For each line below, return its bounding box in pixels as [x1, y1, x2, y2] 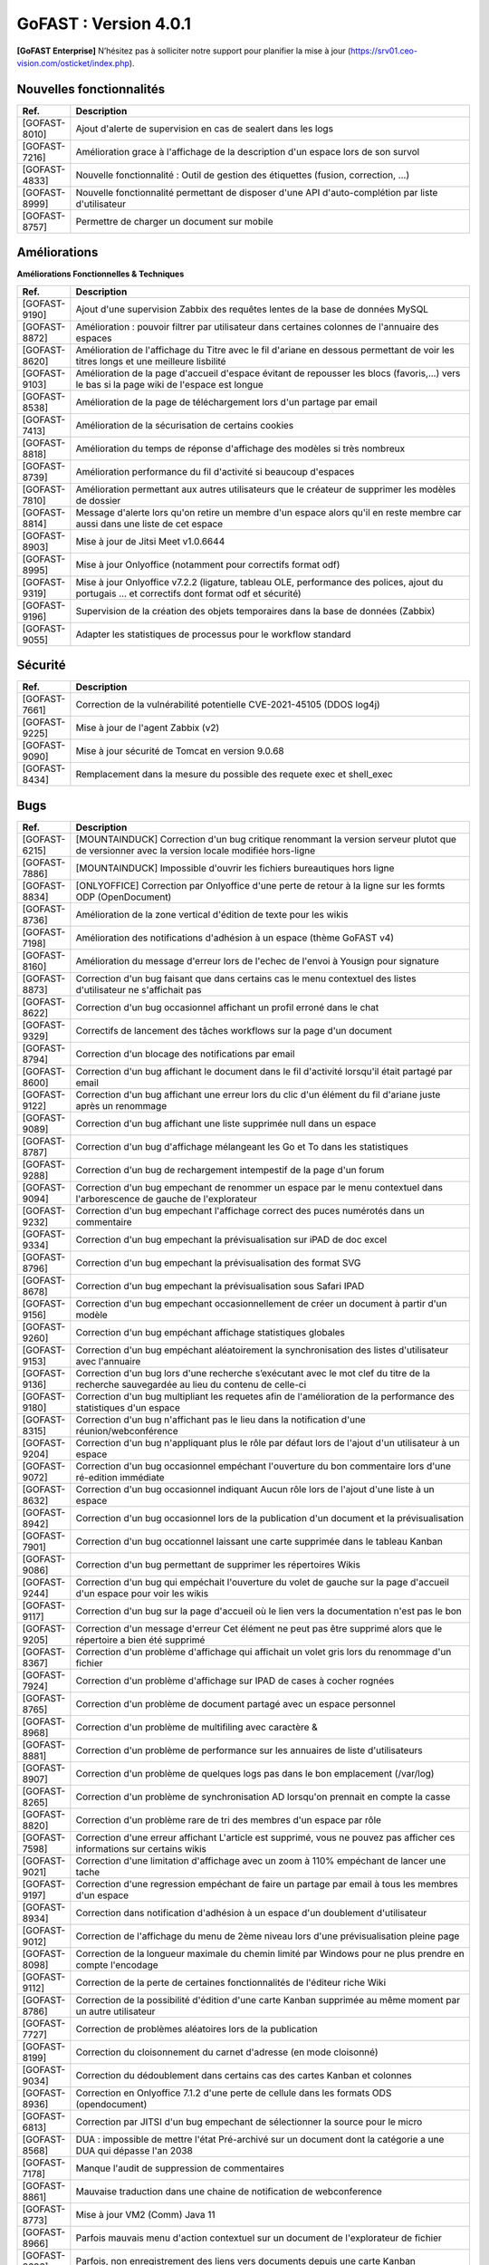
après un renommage [75, 1099, 168, 1112]
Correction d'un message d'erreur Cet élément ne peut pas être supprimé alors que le [75, 1622, 443, 1634]
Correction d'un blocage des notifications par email [75, 1047, 295, 1060]
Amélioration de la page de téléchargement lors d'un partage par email [75, 395, 378, 408]
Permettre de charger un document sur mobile [75, 215, 273, 227]
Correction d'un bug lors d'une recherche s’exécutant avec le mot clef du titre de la [75, 1366, 430, 1379]
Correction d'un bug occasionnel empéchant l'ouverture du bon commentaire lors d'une [75, 1460, 452, 1472]
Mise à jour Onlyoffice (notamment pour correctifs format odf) [75, 558, 340, 571]
